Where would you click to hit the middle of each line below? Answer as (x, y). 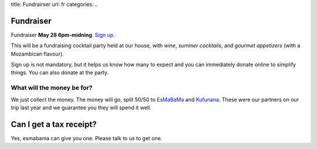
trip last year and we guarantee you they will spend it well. (81, 108)
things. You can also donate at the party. (60, 72)
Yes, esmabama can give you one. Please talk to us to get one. (87, 138)
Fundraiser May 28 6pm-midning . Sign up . (63, 34)
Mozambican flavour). (37, 54)
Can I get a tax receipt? (54, 124)
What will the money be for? (52, 88)
